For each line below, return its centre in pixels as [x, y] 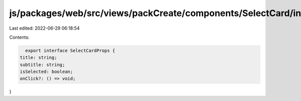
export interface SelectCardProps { [70, 51]
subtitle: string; [42, 65]
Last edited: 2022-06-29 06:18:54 [44, 28]
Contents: [19, 37]
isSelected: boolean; [46, 72]
